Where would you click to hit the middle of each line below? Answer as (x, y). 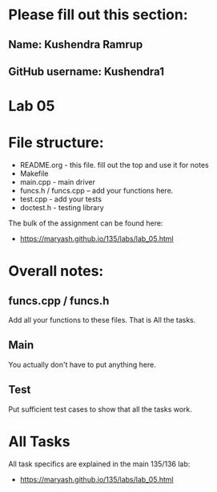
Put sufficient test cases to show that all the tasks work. (100, 409)
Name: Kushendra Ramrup (76, 45)
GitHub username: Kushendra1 (86, 71)
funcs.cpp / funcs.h (59, 301)
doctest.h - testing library (62, 208)
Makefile (34, 173)
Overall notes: (56, 271)
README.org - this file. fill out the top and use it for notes (115, 165)
